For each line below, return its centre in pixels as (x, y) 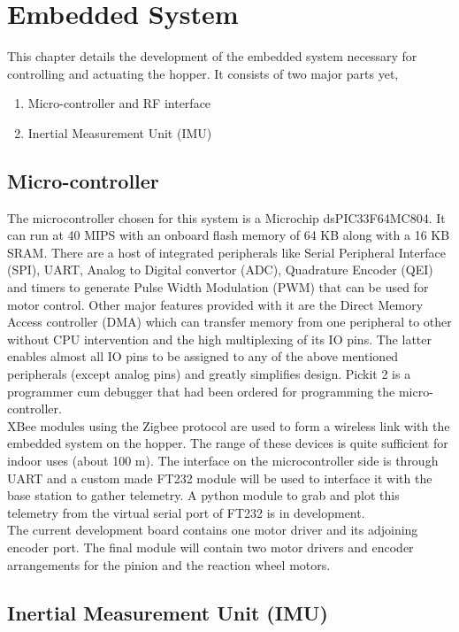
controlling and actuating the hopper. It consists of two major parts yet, (203, 73)
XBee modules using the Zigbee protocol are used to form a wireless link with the (229, 425)
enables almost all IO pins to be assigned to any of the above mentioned (203, 356)
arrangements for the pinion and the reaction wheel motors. (169, 564)
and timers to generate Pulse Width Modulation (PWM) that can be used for (218, 287)
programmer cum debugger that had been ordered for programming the (201, 391)
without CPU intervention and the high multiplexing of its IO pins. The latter (219, 339)
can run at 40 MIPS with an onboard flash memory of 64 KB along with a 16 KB (229, 235)
